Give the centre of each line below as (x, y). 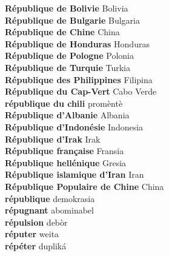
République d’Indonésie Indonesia (74, 126)
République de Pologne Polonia (69, 56)
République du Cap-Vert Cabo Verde (81, 91)
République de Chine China (62, 32)
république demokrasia (50, 198)
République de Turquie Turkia (68, 67)
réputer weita (32, 234)
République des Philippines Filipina (79, 79)
